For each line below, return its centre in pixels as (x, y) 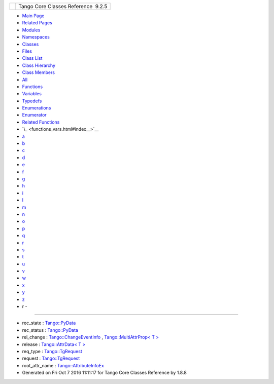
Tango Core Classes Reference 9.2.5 (63, 6)
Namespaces (36, 37)
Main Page (33, 16)
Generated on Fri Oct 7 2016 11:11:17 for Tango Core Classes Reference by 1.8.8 (105, 373)
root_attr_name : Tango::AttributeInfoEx (63, 365)
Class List (32, 58)
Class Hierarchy (39, 65)
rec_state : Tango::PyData (49, 323)
